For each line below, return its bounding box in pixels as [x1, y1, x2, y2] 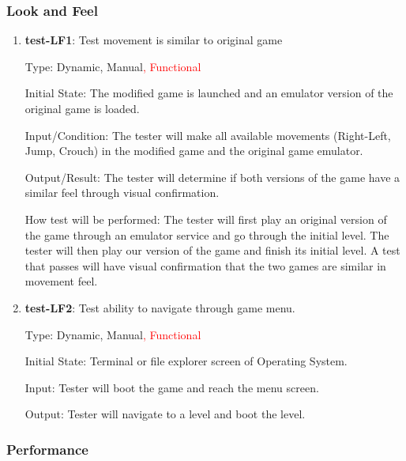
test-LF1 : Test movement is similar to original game [24, 32, 283, 48]
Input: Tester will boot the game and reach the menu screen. [24, 379, 319, 395]
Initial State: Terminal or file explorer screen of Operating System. [24, 353, 348, 369]
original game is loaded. [24, 100, 140, 116]
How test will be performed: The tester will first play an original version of [24, 210, 387, 227]
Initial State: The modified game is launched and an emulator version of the [24, 85, 393, 101]
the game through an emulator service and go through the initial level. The [24, 226, 389, 243]
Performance [6, 439, 88, 459]
